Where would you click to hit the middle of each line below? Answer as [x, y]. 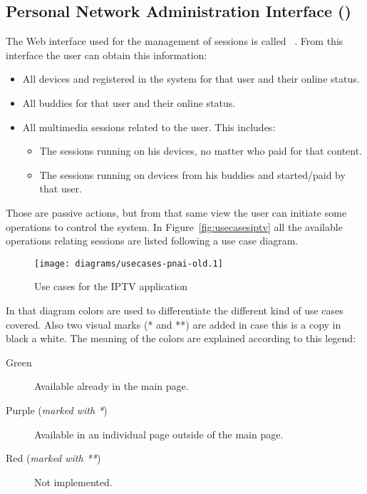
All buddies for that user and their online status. [129, 102]
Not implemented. [73, 482]
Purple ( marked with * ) [57, 410]
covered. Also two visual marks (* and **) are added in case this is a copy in [174, 324]
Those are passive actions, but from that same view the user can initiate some [176, 212]
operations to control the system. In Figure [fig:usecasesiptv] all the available [174, 226]
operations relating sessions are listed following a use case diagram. [152, 241]
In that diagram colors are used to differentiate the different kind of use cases [175, 310]
